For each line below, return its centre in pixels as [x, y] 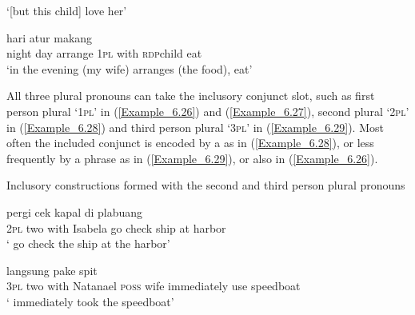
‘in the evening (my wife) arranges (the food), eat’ [130, 68]
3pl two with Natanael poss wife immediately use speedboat [154, 286]
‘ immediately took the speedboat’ [90, 301]
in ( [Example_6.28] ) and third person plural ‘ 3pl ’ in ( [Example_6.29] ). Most [195, 127]
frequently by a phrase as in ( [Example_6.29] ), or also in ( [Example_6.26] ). [192, 158]
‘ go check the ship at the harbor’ [88, 243]
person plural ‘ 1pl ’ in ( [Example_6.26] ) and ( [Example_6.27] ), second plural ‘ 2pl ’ [208, 111]
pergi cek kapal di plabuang [75, 211]
